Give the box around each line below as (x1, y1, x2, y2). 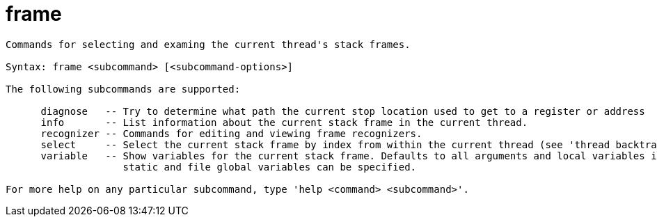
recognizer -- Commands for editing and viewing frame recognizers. (40, 127, 422, 139)
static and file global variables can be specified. (122, 161, 417, 173)
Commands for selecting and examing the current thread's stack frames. (6, 38, 411, 50)
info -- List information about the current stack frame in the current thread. (40, 116, 528, 128)
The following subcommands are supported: (6, 83, 241, 95)
